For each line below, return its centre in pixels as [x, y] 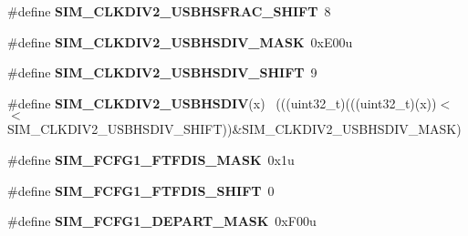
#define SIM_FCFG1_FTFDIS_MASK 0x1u [151, 159]
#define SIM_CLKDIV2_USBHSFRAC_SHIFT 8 [169, 11]
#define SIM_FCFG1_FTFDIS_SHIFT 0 [141, 190]
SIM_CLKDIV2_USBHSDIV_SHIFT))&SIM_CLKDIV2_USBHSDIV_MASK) [234, 129]
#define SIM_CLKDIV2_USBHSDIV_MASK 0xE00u [180, 41]
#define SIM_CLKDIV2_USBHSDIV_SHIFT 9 [162, 72]
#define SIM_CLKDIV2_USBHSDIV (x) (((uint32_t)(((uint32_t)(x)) [222, 103]
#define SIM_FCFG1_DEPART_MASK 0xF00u [162, 221]
